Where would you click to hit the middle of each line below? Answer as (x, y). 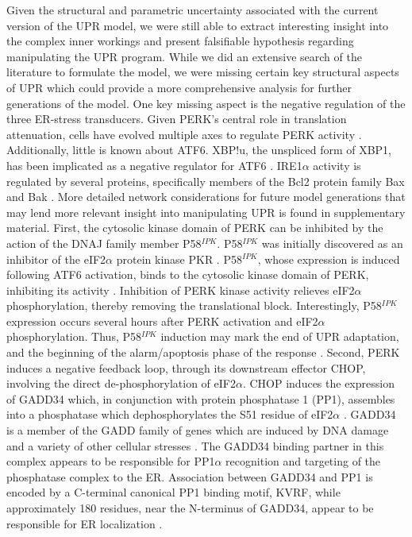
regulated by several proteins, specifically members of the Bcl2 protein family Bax (206, 181)
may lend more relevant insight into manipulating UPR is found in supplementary (206, 212)
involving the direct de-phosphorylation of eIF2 (121, 383)
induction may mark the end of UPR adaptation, (280, 336)
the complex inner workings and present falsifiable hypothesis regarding (180, 41)
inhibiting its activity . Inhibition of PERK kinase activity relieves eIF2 (181, 290)
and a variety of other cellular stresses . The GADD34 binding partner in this (195, 445)
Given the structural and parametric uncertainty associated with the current (193, 10)
